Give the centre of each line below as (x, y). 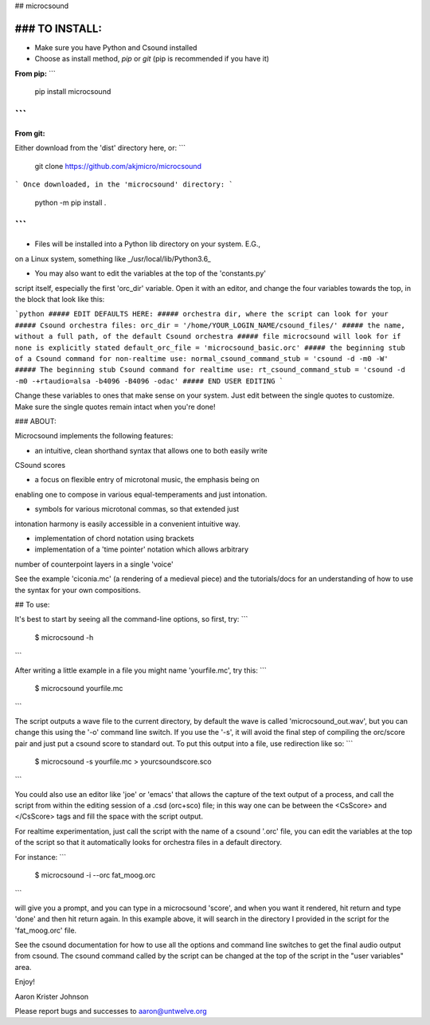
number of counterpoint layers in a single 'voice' (94, 564)
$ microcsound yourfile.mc (79, 688)
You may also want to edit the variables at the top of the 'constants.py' (150, 273)
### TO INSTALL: (59, 28)
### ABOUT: (35, 421)
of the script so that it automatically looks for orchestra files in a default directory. (149, 842)
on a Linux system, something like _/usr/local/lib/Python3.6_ (113, 258)
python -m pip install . (70, 202)
